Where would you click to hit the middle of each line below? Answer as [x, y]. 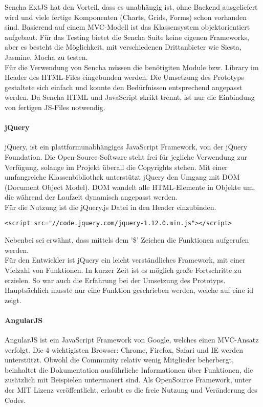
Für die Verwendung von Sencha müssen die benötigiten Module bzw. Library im [132, 67]
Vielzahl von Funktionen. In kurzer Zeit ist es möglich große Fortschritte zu [123, 270]
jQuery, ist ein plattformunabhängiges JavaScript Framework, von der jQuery [126, 147]
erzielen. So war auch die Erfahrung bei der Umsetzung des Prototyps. [115, 280]
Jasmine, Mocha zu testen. [46, 57]
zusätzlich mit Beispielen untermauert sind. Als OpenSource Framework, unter [128, 380]
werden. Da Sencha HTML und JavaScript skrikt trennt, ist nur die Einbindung [130, 97]
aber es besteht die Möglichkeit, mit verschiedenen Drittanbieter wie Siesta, [123, 47]
